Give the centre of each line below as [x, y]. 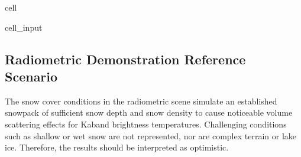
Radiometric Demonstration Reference [125, 59]
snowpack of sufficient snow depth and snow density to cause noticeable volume [149, 112]
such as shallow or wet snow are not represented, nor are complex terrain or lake [151, 135]
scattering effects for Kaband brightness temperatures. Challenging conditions [146, 124]
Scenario [31, 76]
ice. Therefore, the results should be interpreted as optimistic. [117, 147]
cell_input [24, 27]
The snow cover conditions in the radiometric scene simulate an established [141, 101]
